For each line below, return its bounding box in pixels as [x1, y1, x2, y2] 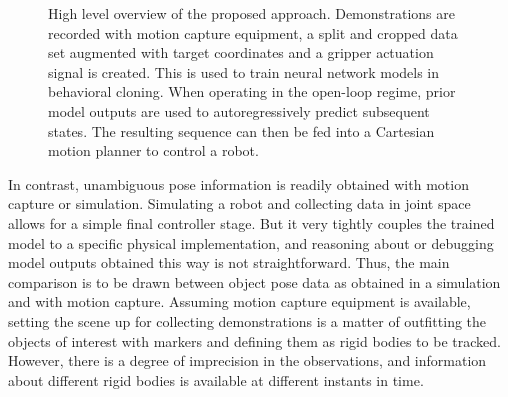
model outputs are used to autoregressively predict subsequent [48, 100, 430, 121]
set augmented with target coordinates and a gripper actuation [48, 42, 434, 63]
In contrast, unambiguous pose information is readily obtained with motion [8, 173, 469, 194]
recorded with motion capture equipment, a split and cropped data [48, 22, 458, 43]
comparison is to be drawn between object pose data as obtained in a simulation [8, 271, 501, 292]
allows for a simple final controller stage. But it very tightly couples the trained [8, 212, 495, 233]
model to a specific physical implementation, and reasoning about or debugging [8, 232, 494, 253]
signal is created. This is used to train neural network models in [48, 61, 440, 82]
